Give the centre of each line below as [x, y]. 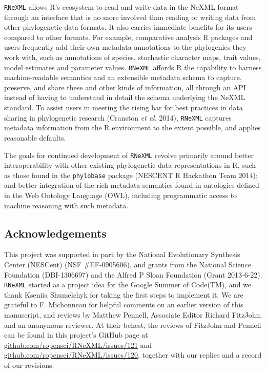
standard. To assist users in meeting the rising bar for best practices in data [124, 107]
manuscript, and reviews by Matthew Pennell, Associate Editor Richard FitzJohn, [133, 315]
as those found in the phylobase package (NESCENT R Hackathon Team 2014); [131, 175]
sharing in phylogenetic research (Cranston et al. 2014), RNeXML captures [118, 117]
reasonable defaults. [35, 137]
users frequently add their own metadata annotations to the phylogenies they [125, 47]
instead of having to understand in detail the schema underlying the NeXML [125, 97]
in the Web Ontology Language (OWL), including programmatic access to [121, 195]
